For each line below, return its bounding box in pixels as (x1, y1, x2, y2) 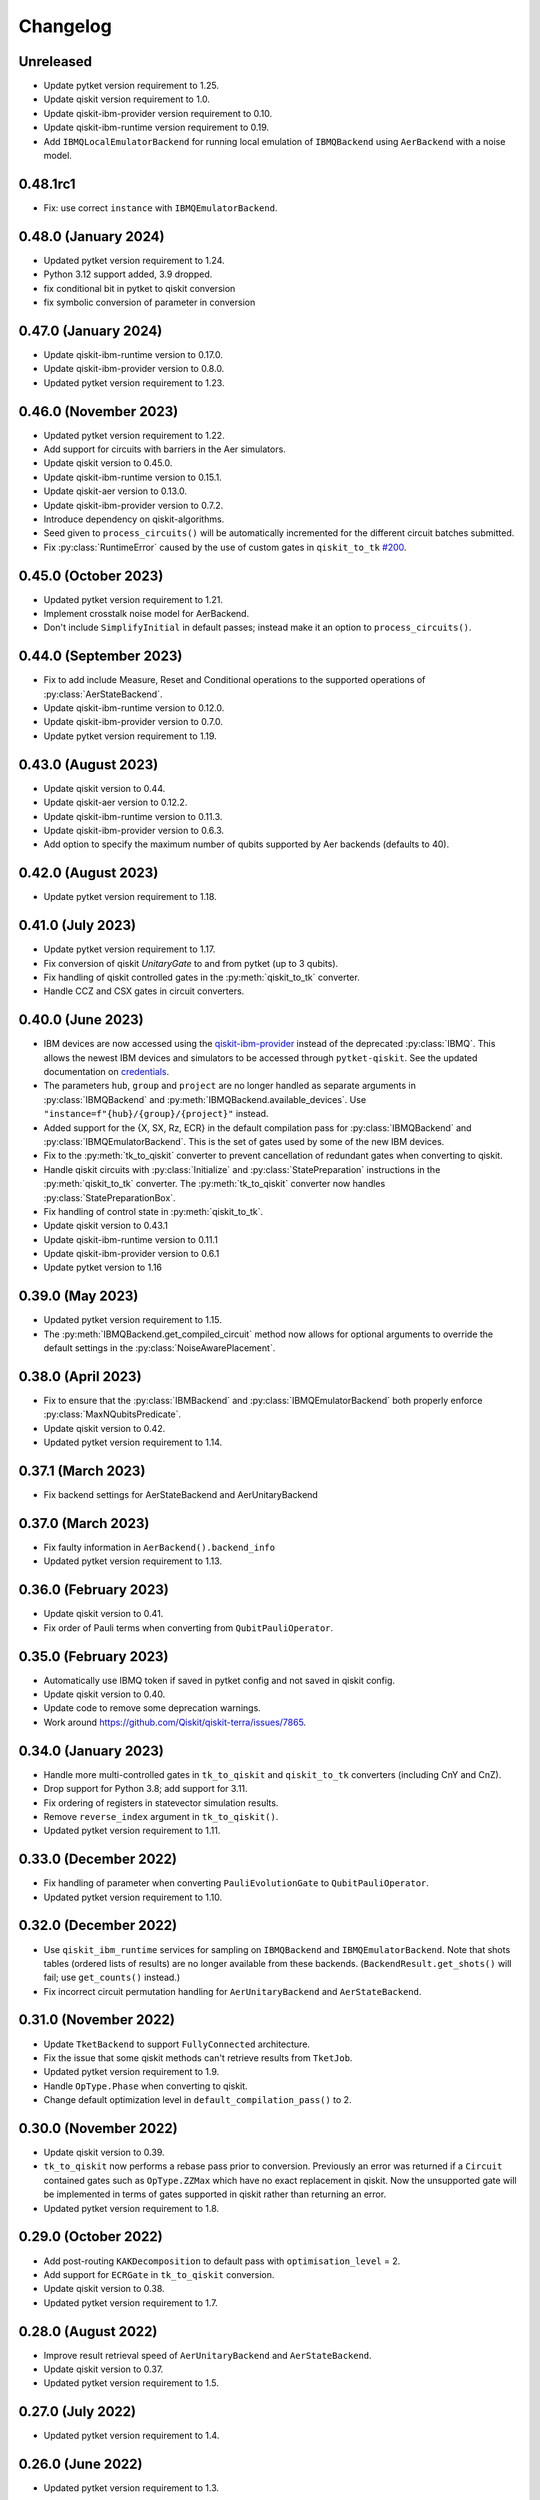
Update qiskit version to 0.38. (43, 2283, 165, 2295)
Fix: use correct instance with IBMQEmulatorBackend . (43, 201, 278, 214)
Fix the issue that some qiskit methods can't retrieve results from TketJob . (43, 2051, 353, 2064)
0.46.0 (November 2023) (18, 403, 179, 420)
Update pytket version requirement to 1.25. (43, 80, 220, 92)
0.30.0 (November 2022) (18, 2120, 179, 2137)
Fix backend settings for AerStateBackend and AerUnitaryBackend (43, 1489, 319, 1501)
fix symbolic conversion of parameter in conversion (43, 296, 256, 308)
